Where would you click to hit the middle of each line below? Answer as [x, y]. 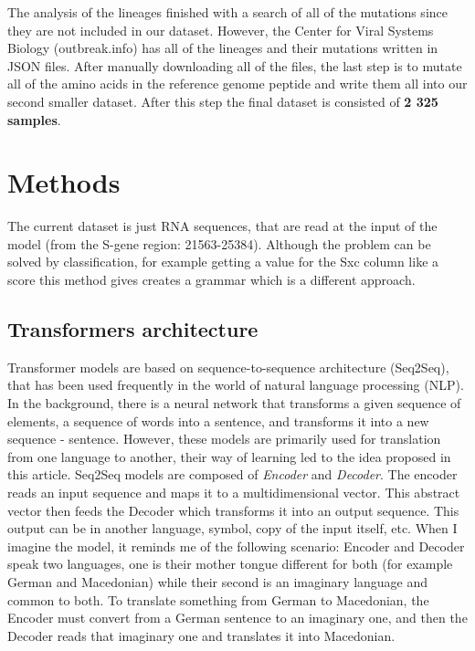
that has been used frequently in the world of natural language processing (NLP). [236, 385]
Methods [64, 182]
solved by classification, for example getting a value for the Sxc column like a [223, 262]
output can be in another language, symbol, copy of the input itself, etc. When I [232, 528]
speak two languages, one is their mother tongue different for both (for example [230, 564]
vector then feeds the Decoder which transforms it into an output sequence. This [233, 510]
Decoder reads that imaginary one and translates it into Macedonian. [201, 635]
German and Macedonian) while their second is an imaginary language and [218, 581]
